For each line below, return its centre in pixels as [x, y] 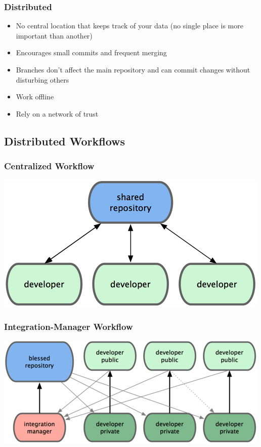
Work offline [35, 97]
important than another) [54, 35]
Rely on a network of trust [57, 113]
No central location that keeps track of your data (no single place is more [129, 26]
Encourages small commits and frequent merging [91, 52]
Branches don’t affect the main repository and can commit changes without [133, 69]
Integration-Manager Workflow [69, 326]
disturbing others [42, 79]
